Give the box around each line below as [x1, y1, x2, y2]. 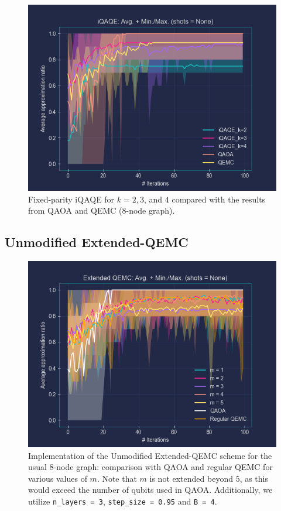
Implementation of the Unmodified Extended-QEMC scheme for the [28, 449, 272, 461]
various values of [28, 472, 87, 484]
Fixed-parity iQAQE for [28, 193, 115, 205]
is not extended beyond [149, 472, 233, 484]
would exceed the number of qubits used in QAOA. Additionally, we [28, 483, 273, 496]
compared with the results [172, 193, 266, 205]
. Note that [97, 472, 137, 484]
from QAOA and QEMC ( [28, 204, 122, 217]
